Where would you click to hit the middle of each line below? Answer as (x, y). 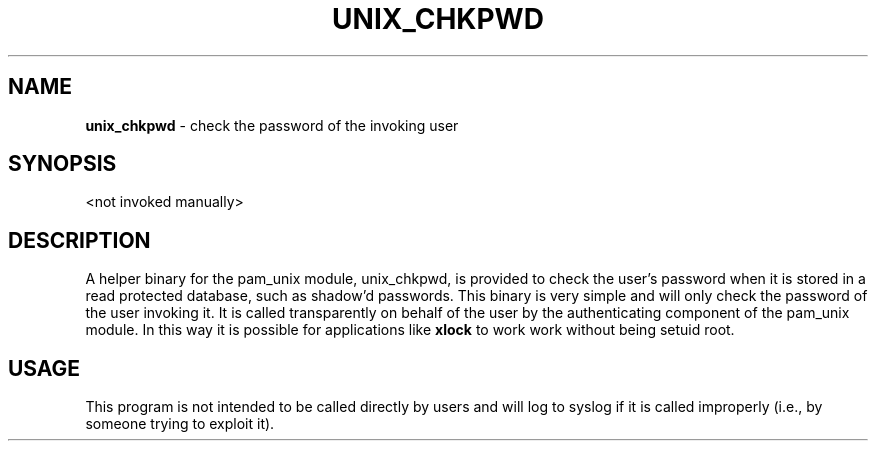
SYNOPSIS (62, 164)
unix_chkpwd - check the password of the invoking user (272, 125)
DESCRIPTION (79, 240)
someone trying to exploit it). (180, 424)
